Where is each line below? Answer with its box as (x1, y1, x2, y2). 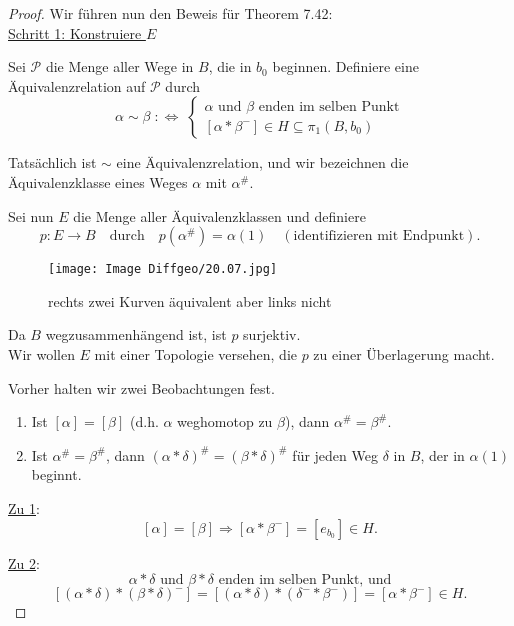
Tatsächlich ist (8, 152, 97, 173)
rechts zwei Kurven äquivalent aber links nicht (48, 290, 332, 311)
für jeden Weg (292, 444, 378, 465)
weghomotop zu (177, 411, 273, 432)
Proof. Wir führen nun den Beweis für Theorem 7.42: (8, 3, 333, 23)
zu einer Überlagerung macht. (313, 344, 495, 364)
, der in (420, 444, 465, 465)
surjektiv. (243, 324, 301, 345)
